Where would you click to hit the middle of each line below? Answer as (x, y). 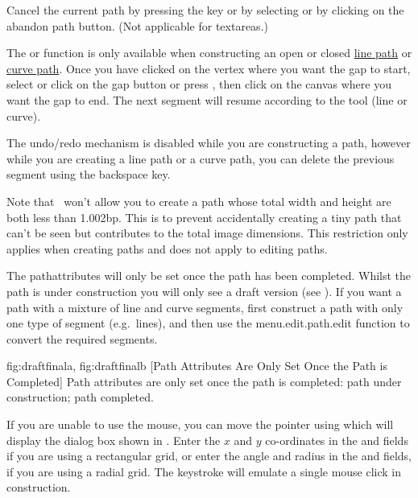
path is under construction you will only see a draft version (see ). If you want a (204, 291)
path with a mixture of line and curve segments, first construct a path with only (205, 307)
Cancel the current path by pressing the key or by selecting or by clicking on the (205, 10)
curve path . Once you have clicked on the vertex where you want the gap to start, (209, 68)
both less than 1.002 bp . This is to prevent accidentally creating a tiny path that (204, 217)
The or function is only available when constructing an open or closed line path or (209, 53)
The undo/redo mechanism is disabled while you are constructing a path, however (209, 143)
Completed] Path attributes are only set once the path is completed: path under (204, 381)
